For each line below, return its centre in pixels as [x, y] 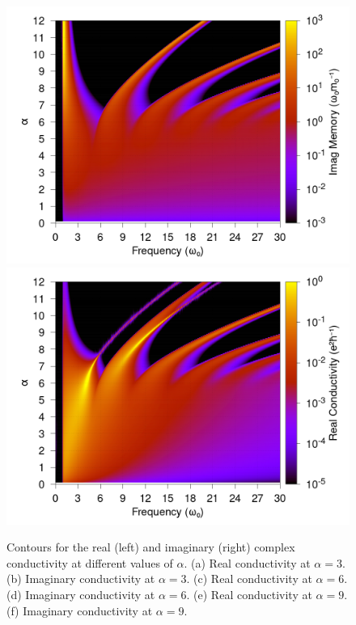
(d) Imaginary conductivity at [81, 594]
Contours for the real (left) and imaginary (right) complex [151, 547]
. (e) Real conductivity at [249, 594]
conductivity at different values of [90, 562]
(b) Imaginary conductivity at [81, 579]
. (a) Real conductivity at [247, 562]
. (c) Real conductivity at [249, 579]
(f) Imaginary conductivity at [80, 610]
